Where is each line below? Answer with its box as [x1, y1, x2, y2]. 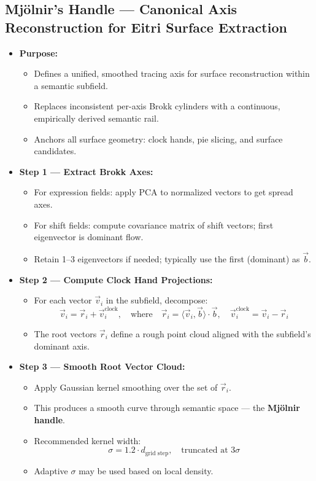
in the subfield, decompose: [106, 294, 208, 307]
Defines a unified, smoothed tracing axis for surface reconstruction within [34, 67, 310, 80]
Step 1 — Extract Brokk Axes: [19, 165, 153, 178]
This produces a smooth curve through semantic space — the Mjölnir [34, 401, 300, 414]
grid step [145, 450, 169, 456]
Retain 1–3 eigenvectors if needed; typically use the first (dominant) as [34, 252, 300, 265]
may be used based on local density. [79, 464, 214, 477]
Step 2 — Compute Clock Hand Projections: [19, 273, 213, 286]
